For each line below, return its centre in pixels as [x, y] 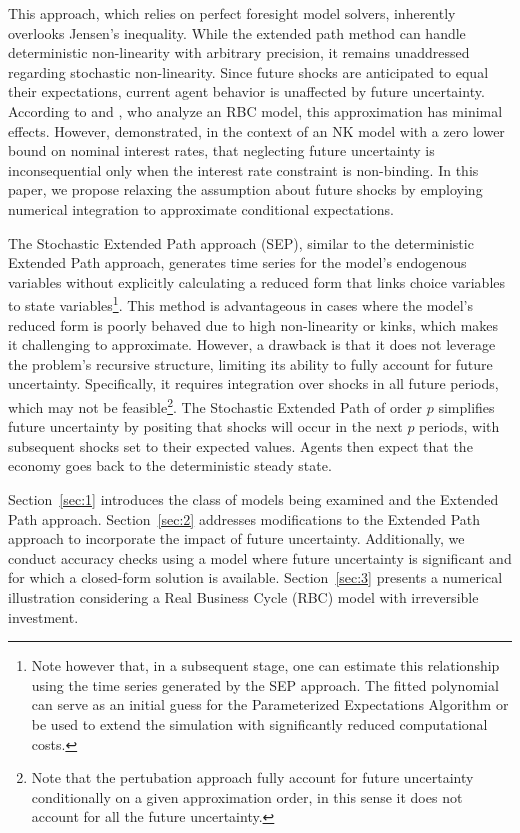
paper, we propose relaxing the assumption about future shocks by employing [245, 189]
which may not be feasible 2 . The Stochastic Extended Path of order [215, 405]
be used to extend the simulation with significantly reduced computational [259, 723]
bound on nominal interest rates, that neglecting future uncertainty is [221, 150]
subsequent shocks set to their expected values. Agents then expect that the [240, 445]
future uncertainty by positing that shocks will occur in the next [205, 426]
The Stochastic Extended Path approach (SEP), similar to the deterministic [241, 242]
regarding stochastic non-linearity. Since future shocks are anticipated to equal [248, 71]
